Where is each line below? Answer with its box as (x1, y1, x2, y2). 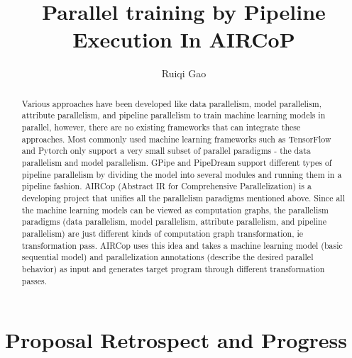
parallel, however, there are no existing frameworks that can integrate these (21, 121, 301, 133)
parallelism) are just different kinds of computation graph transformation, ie (21, 227, 303, 239)
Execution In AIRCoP (72, 25, 295, 54)
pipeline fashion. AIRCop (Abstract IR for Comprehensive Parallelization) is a (21, 180, 312, 192)
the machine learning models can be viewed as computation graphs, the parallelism (21, 203, 329, 216)
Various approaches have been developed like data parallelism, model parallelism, (21, 97, 321, 109)
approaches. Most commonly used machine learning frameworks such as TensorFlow (21, 133, 331, 145)
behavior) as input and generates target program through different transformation (21, 262, 325, 274)
